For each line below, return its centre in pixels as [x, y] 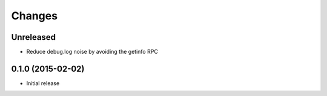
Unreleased [34, 37]
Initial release [43, 83]
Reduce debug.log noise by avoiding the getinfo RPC [92, 52]
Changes [34, 16]
